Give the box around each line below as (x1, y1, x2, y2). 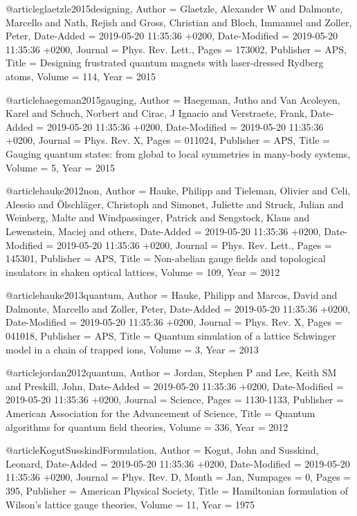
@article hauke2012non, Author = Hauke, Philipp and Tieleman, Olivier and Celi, (6, 183, 351, 198)
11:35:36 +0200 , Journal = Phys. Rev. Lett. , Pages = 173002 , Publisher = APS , (6, 42, 347, 56)
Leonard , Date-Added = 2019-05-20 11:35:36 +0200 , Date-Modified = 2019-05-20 (6, 456, 350, 470)
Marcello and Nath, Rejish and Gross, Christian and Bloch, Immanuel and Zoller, (6, 15, 352, 29)
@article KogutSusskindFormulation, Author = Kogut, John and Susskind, (6, 443, 319, 457)
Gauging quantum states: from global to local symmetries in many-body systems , (6, 146, 351, 160)
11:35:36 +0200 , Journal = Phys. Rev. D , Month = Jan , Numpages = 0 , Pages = (6, 470, 351, 484)
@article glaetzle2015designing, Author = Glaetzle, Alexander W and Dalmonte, (6, 1, 343, 15)
